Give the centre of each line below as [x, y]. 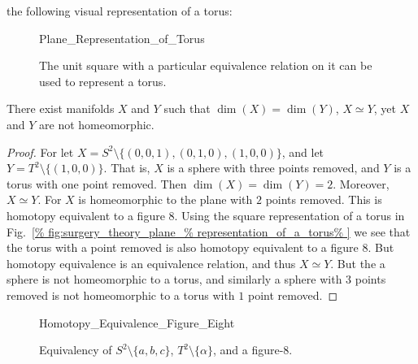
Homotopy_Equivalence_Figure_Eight [137, 322]
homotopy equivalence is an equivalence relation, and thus [151, 263]
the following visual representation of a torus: [120, 11]
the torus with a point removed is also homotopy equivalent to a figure [183, 247]
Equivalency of [76, 350]
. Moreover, [361, 183]
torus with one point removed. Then [97, 183]
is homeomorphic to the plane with [165, 199]
